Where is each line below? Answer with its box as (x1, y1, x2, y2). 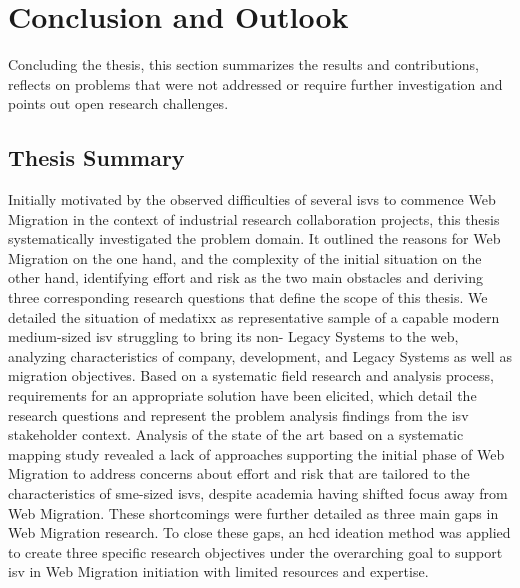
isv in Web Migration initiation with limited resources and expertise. (8, 561, 429, 582)
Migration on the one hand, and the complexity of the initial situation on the (8, 247, 482, 268)
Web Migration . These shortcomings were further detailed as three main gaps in (8, 502, 499, 523)
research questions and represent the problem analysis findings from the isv (8, 404, 469, 425)
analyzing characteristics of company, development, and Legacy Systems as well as (8, 345, 512, 366)
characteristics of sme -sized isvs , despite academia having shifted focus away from (8, 483, 508, 504)
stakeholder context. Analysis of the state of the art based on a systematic (8, 424, 464, 445)
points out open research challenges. (8, 93, 229, 114)
